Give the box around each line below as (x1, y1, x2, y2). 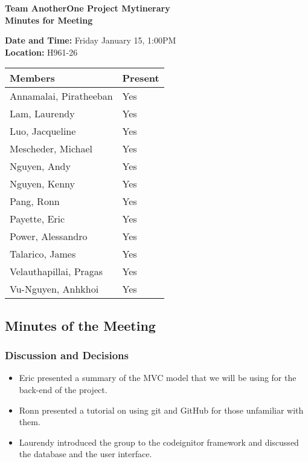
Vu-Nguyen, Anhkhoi (10, 282, 99, 296)
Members (10, 71, 55, 85)
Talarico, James (10, 247, 76, 261)
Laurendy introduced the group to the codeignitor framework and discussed (19, 435, 299, 448)
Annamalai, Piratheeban (10, 89, 113, 103)
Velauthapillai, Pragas (10, 264, 103, 279)
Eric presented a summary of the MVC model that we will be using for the (19, 371, 297, 384)
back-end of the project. (19, 383, 107, 395)
